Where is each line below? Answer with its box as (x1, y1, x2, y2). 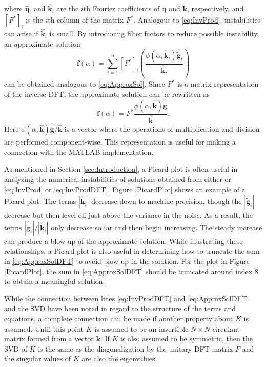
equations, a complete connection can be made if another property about (4, 313, 233, 323)
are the (56, 3, 79, 14)
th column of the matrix (48, 14, 124, 25)
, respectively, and (187, 3, 244, 14)
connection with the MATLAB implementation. (4, 146, 154, 157)
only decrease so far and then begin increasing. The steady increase (51, 221, 262, 232)
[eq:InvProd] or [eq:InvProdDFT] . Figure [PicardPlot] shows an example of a (4, 183, 245, 194)
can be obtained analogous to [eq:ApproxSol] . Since (4, 78, 165, 89)
